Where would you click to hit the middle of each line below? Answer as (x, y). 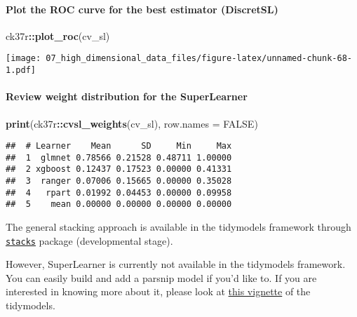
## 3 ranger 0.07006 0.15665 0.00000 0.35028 (119, 181)
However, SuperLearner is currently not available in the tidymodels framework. (176, 264)
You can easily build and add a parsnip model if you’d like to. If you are (161, 277)
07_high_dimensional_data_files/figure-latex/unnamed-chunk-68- (199, 59)
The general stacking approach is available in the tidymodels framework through (178, 227)
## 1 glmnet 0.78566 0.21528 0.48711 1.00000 (119, 157)
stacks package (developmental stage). (89, 240)
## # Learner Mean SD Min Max (119, 146)
